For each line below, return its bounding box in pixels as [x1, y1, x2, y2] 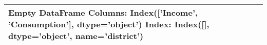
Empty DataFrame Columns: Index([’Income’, [8, 7, 198, 18]
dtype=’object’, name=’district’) [8, 30, 144, 41]
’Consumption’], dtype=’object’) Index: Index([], [8, 18, 209, 30]
